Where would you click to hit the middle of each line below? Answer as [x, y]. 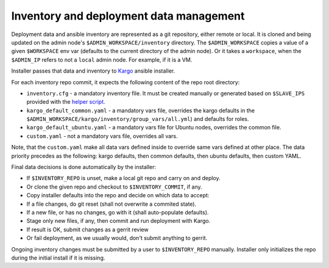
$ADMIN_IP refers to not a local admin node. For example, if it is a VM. [102, 60]
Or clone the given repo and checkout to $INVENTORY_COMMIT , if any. [114, 187]
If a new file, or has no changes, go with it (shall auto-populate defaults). [118, 212]
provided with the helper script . [66, 102]
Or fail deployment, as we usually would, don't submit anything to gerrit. [117, 238]
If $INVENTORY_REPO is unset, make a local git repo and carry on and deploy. [123, 178]
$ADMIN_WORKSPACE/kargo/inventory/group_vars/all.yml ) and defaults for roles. [138, 119]
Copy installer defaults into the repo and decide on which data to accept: [118, 195]
